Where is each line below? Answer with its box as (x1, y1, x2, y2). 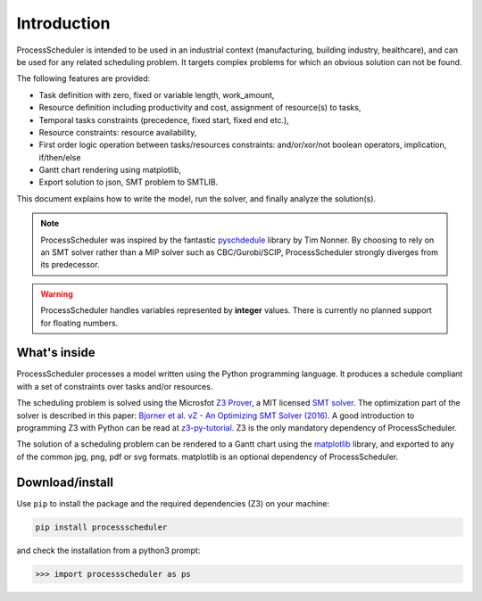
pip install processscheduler (35, 522, 168, 532)
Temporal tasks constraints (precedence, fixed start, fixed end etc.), (38, 114, 289, 125)
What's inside (16, 345, 96, 360)
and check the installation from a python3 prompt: (16, 545, 201, 556)
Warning (40, 288, 73, 299)
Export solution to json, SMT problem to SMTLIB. (38, 177, 219, 187)
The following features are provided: (16, 73, 151, 84)
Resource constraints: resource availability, (38, 127, 197, 137)
